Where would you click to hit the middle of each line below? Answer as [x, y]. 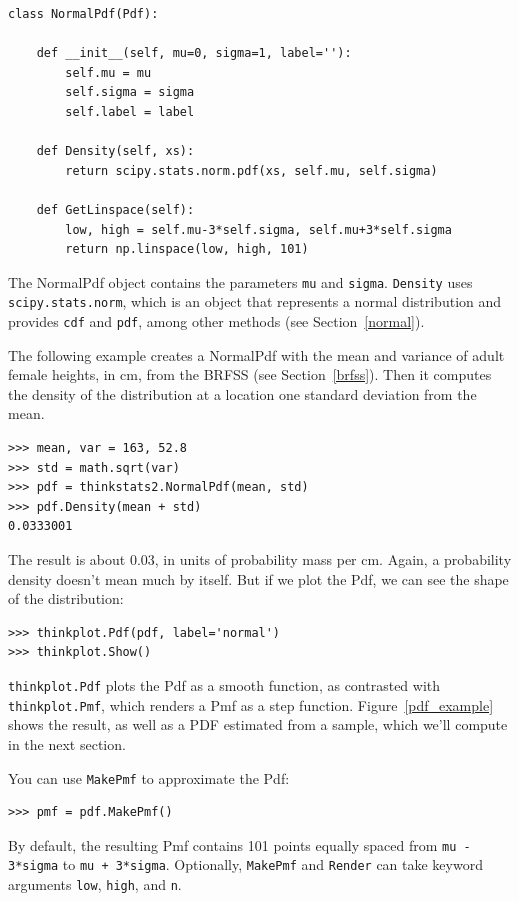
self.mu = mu [108, 72]
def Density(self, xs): [115, 151]
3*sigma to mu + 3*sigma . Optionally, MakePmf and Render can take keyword [245, 864]
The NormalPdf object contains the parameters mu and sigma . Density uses [240, 281]
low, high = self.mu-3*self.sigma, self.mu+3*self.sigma [258, 229]
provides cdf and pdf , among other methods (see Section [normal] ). [216, 321]
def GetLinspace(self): [115, 209]
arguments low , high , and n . [95, 884]
